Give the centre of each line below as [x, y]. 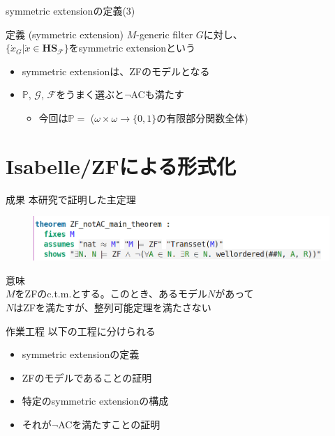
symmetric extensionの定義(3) [70, 10]
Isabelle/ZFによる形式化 [121, 165]
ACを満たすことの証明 [109, 424]
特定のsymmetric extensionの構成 [95, 401]
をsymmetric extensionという [132, 48]
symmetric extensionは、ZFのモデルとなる [116, 71]
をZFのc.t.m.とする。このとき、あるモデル [111, 294]
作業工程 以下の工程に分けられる [81, 330]
